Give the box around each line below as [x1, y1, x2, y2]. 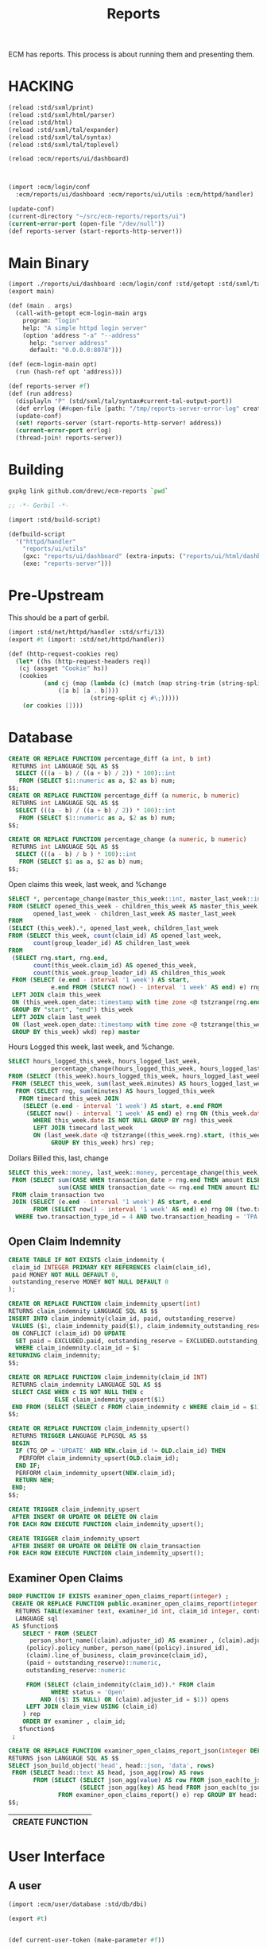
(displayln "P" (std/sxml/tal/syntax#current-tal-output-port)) [15, 397, 233, 405]
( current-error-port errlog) [15, 427, 112, 435]
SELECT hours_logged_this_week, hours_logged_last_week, [8, 1058, 201, 1066]
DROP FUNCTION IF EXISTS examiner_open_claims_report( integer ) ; [8, 1593, 229, 1601]
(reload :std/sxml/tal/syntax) [8, 133, 112, 141]
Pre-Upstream [8, 587, 105, 605]
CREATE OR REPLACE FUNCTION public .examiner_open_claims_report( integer [11, 1600, 258, 1608]
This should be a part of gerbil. [8, 613, 110, 622]
